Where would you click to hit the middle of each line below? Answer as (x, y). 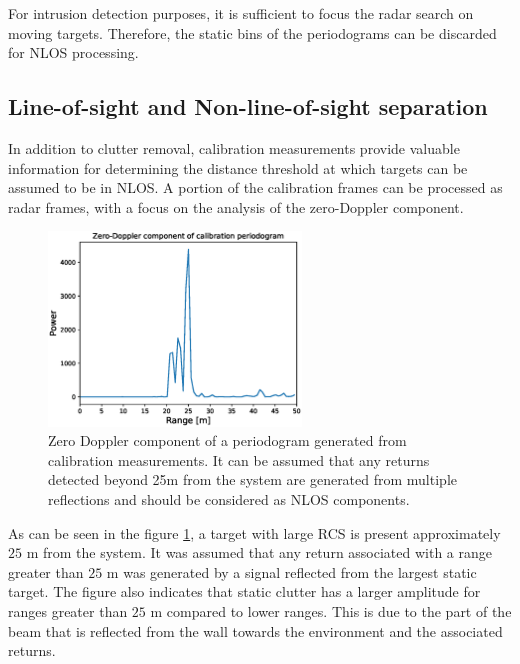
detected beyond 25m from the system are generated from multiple (252, 479)
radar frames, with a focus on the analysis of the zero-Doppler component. (236, 206)
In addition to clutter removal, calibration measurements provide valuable (234, 147)
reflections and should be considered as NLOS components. (229, 498)
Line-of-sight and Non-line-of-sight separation (248, 106)
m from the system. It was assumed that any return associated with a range (259, 552)
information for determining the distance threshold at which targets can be (238, 167)
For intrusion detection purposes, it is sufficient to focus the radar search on (241, 13)
